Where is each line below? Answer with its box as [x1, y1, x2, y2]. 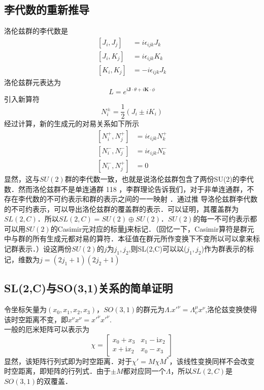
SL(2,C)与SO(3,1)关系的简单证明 [4, 280, 173, 296]
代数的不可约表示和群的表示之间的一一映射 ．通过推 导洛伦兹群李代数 [25, 193, 258, 204]
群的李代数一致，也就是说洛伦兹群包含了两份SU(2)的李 [64, 173, 247, 184]
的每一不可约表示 [193, 213, 250, 224]
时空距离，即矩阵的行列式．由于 [4, 366, 111, 376]
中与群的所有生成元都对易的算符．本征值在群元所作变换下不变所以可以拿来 [4, 233, 253, 244]
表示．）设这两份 [18, 243, 72, 254]
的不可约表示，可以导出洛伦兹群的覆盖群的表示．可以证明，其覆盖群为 [4, 203, 239, 214]
